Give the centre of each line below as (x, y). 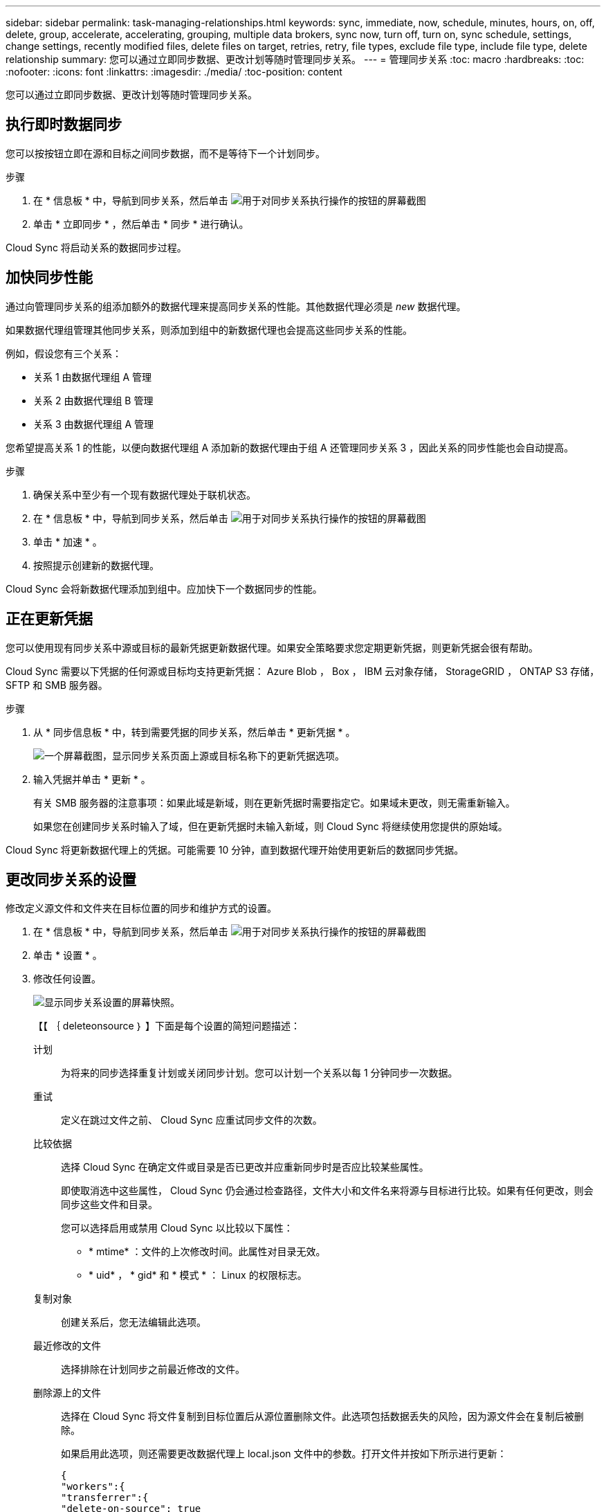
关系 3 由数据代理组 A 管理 (94, 424)
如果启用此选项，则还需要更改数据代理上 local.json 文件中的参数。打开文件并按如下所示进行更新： (284, 1454)
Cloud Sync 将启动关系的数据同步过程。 (96, 247)
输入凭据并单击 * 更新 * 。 (92, 779)
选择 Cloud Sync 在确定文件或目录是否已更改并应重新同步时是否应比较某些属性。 (245, 1167)
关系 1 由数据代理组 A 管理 (93, 377)
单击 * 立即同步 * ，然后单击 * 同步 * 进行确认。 (141, 224)
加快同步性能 (49, 278)
